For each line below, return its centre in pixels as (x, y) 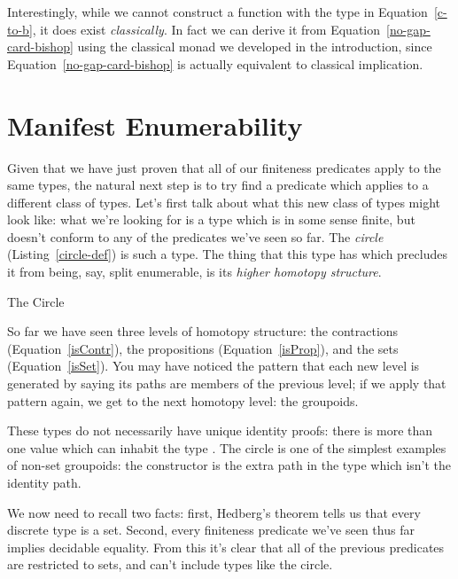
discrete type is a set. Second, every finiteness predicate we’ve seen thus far (211, 530)
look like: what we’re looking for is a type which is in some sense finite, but (211, 219)
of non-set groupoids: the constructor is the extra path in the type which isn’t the (229, 465)
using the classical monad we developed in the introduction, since (255, 47)
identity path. (44, 482)
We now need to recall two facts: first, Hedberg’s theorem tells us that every (214, 512)
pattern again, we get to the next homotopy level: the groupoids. (183, 400)
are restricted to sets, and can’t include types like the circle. (170, 564)
